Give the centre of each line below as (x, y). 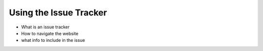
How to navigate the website (50, 33)
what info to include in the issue (53, 40)
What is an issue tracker (46, 27)
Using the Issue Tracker (58, 13)
